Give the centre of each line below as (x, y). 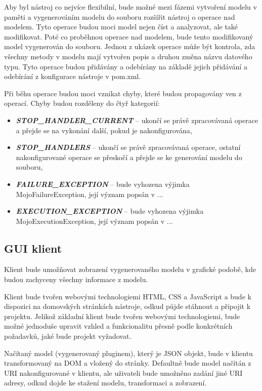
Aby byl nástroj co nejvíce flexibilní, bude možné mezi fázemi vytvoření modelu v (130, 7)
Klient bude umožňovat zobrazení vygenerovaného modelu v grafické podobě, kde (130, 269)
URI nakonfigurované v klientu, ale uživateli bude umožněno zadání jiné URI (123, 373)
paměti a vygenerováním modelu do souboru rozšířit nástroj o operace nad (120, 16)
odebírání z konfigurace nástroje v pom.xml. (73, 76)
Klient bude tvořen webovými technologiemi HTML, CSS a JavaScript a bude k (128, 296)
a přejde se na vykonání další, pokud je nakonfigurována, (104, 130)
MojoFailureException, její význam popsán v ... (90, 194)
